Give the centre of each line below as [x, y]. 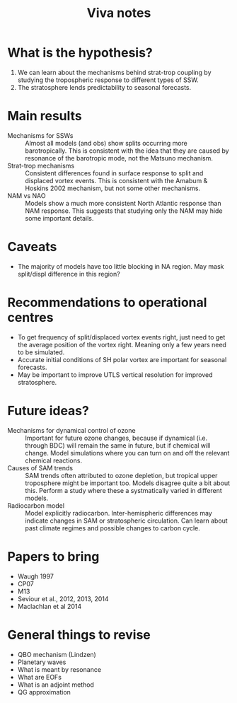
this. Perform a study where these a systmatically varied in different [124, 490]
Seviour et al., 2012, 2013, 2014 [63, 598]
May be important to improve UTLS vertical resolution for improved [115, 374]
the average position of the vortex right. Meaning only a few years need [122, 344]
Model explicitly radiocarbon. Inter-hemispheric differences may [118, 513]
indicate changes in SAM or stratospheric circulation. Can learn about [126, 521]
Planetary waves [42, 662]
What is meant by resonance [59, 669]
